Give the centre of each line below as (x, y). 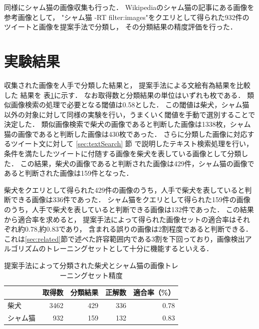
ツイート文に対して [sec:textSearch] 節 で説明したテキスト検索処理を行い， (132, 144)
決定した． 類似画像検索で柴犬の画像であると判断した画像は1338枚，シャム (128, 124)
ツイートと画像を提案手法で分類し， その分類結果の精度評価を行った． (121, 27)
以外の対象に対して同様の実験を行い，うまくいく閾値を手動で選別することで (130, 114)
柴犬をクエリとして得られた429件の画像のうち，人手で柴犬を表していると (125, 189)
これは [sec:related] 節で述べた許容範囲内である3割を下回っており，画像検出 (125, 238)
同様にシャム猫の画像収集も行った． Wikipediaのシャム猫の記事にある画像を (129, 7)
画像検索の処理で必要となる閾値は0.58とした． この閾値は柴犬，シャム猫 (130, 105)
